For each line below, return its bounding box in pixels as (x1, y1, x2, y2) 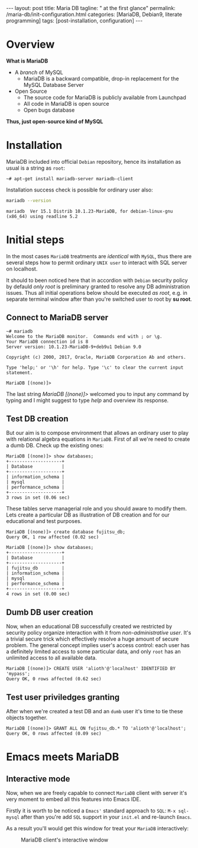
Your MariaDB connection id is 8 (6, 339, 89, 345)
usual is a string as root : (6, 164, 66, 171)
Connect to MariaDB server (6, 313, 109, 323)
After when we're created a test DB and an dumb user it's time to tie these (6, 707, 183, 714)
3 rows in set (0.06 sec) (6, 495, 70, 501)
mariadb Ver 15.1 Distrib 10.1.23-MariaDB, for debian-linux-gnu (6, 208, 173, 214)
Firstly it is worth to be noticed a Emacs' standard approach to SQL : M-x (6, 807, 176, 814)
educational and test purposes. (6, 518, 82, 525)
